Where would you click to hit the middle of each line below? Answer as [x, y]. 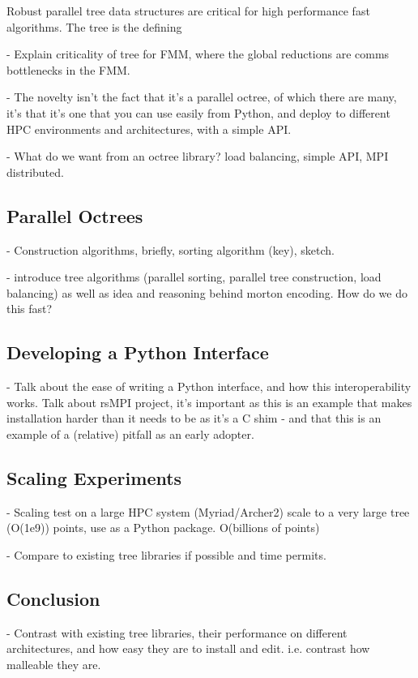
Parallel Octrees [75, 215]
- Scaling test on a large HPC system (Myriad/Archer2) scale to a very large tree [208, 511]
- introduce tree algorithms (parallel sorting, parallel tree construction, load [194, 277]
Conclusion [53, 598]
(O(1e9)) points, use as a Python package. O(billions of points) [163, 528]
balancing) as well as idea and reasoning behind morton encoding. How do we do [207, 292]
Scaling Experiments [94, 477]
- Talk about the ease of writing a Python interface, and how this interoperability [209, 386]
